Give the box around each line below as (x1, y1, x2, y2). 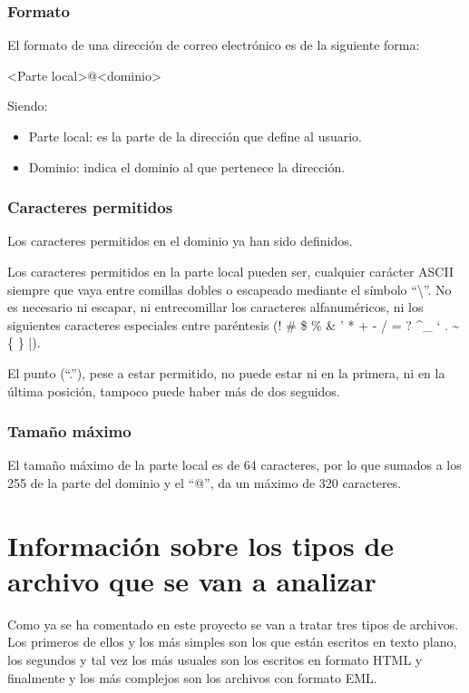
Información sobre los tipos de (7, 526, 395, 563)
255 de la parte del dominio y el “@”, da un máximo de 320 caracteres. (7, 473, 402, 492)
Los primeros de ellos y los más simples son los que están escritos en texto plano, (7, 632, 457, 651)
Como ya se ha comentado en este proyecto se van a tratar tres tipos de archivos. (7, 614, 459, 633)
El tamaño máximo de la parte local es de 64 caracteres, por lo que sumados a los (7, 455, 462, 474)
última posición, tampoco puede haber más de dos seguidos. (7, 381, 340, 400)
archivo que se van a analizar (7, 561, 376, 599)
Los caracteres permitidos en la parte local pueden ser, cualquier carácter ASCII (7, 262, 454, 280)
